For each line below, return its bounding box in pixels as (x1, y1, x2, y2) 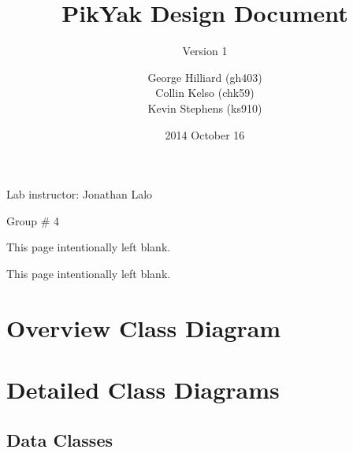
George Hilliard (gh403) (147, 69, 262, 85)
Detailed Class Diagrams (6, 373, 280, 406)
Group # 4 (6, 212, 60, 228)
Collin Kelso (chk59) (155, 84, 255, 101)
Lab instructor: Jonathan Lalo (6, 186, 153, 202)
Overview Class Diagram (6, 311, 281, 343)
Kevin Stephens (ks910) (147, 99, 262, 116)
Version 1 (182, 43, 228, 59)
